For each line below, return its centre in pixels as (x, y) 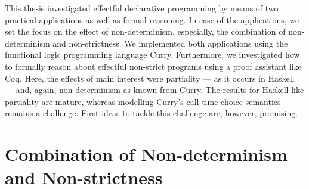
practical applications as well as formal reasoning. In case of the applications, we (152, 19)
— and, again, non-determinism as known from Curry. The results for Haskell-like (154, 90)
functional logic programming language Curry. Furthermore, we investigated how (152, 55)
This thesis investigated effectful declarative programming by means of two (142, 8)
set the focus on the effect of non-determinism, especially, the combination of (145, 31)
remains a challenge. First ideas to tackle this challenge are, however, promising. (152, 113)
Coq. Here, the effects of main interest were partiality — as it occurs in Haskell (150, 78)
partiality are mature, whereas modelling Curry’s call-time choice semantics (143, 101)
